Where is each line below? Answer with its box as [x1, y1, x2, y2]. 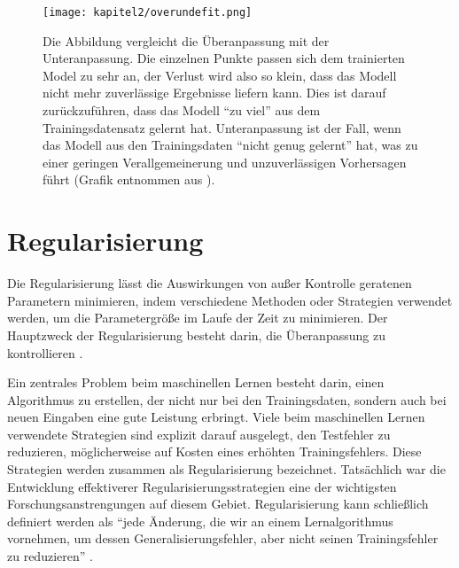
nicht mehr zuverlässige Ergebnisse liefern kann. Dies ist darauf [43, 83, 386, 102]
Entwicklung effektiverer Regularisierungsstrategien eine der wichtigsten [7, 477, 397, 495]
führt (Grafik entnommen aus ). [43, 170, 215, 189]
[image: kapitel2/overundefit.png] [43, 6, 253, 19]
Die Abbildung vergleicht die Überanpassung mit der [43, 31, 330, 50]
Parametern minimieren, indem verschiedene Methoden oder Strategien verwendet [7, 291, 453, 309]
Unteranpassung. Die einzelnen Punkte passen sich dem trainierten [43, 49, 405, 67]
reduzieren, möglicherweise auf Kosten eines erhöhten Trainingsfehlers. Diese [7, 442, 422, 461]
